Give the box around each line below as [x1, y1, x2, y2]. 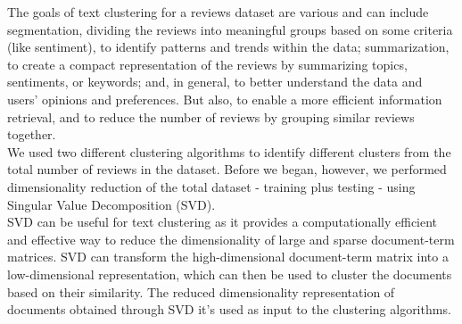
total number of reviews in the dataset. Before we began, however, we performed [7, 160, 447, 179]
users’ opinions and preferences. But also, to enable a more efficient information [7, 89, 442, 108]
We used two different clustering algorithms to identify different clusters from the [7, 142, 451, 161]
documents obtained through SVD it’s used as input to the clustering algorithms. [7, 300, 451, 319]
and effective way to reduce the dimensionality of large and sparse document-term [7, 229, 455, 248]
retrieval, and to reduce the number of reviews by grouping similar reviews [7, 107, 415, 126]
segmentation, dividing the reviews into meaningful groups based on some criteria [7, 20, 453, 38]
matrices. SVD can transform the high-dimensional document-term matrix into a [7, 247, 449, 266]
